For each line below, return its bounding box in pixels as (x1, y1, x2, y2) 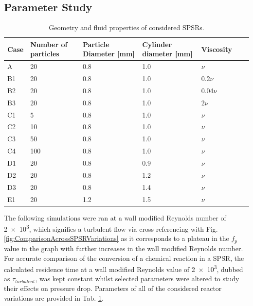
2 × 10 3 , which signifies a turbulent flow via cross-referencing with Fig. (4, 222, 218, 234)
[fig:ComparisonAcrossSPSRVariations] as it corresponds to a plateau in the (4, 233, 229, 243)
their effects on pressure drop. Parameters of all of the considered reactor (4, 283, 222, 293)
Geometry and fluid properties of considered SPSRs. (49, 22, 204, 33)
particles (30, 49, 59, 59)
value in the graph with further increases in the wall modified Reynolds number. (4, 243, 243, 253)
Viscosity (201, 44, 232, 54)
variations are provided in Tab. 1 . (4, 292, 104, 303)
